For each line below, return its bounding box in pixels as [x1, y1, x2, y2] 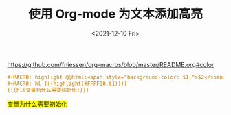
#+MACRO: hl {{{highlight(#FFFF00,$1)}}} [7, 80, 128, 87]
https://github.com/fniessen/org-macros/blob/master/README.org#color [7, 60, 214, 68]
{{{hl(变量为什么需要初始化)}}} [7, 86, 89, 93]
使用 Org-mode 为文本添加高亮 [28, 6, 203, 22]
